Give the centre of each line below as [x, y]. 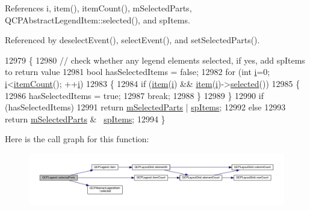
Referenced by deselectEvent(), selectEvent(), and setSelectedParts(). [132, 40]
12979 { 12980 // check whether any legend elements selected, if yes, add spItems [155, 60]
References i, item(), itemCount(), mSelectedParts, [98, 8]
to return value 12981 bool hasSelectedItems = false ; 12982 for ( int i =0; [138, 72]
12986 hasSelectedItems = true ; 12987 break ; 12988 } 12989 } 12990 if [134, 95]
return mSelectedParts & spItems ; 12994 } [85, 118]
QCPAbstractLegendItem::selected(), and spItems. [98, 19]
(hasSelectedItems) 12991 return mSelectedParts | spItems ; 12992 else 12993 [145, 107]
